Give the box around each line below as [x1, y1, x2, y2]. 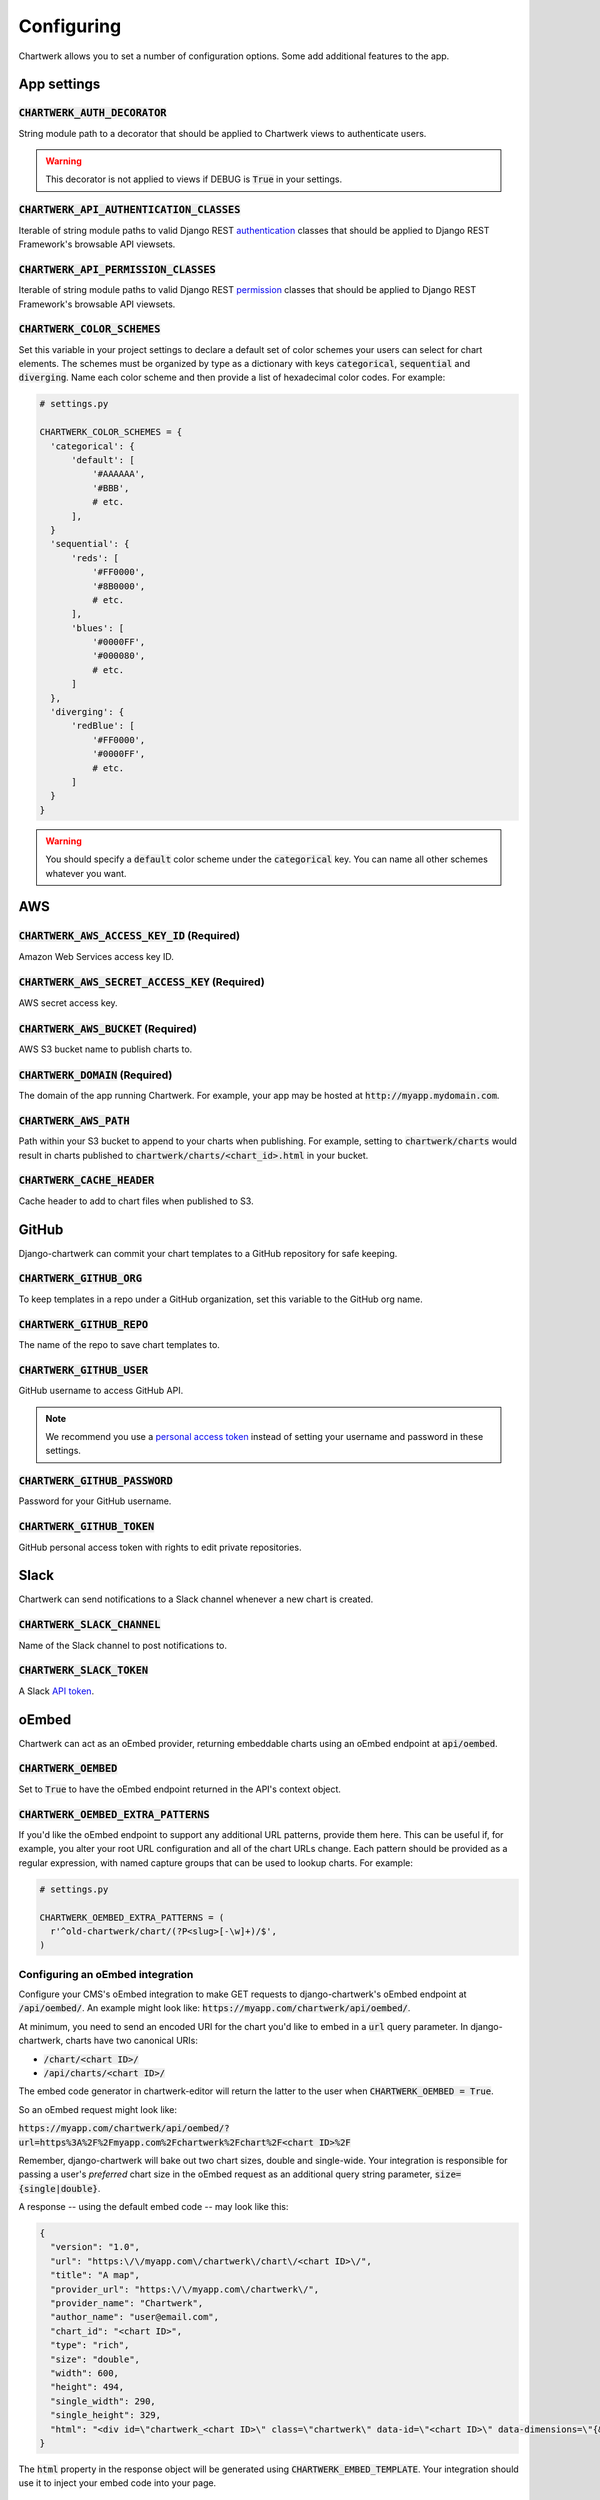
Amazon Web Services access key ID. [18, 950, 175, 962]
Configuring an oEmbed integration [18, 1967, 194, 1981]
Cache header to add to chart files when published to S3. [18, 1195, 254, 1207]
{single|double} [18, 2183, 99, 2194]
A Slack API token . [18, 1685, 95, 1697]
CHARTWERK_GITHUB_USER [18, 1363, 149, 1377]
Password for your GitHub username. [18, 1495, 172, 1507]
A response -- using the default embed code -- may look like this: [18, 2201, 289, 2213]
